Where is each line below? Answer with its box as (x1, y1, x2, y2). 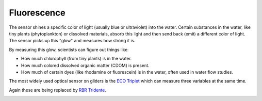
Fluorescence (9, 7, 65, 18)
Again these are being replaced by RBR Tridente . (9, 87, 106, 93)
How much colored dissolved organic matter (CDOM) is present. (21, 62, 150, 68)
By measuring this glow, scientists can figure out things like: (9, 47, 129, 52)
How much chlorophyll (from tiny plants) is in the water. (21, 56, 132, 62)
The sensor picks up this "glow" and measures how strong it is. (9, 38, 135, 44)
